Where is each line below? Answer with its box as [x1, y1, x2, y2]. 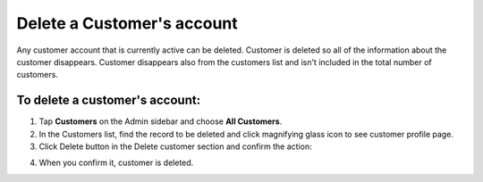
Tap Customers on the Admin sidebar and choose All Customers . [38, 116, 283, 127]
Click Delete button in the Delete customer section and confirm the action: [38, 141, 312, 152]
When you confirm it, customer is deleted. [38, 157, 194, 169]
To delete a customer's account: [16, 93, 201, 108]
